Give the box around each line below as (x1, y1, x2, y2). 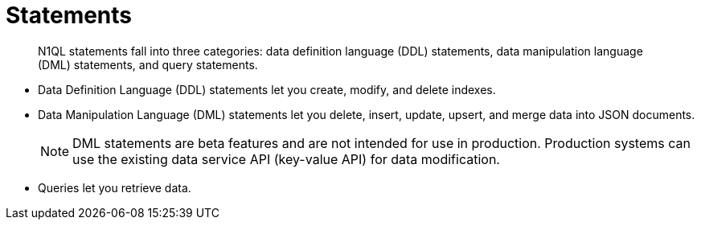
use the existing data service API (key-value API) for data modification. (72, 150, 500, 167)
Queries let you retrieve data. (38, 180, 191, 195)
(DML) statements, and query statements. (38, 57, 258, 72)
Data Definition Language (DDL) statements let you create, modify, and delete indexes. (38, 82, 496, 97)
